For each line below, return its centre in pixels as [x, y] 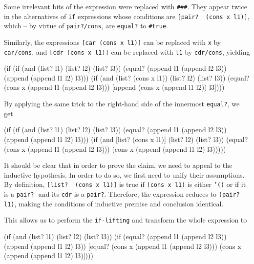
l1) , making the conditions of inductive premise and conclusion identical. [114, 203]
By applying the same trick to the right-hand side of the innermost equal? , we [122, 104]
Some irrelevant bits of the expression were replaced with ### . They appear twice [126, 6]
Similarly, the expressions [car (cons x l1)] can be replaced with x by [113, 42]
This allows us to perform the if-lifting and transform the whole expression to [126, 220]
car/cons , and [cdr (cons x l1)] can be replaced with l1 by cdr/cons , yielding [127, 51]
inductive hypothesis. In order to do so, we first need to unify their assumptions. [124, 174]
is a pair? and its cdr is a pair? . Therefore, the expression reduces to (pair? [122, 193]
